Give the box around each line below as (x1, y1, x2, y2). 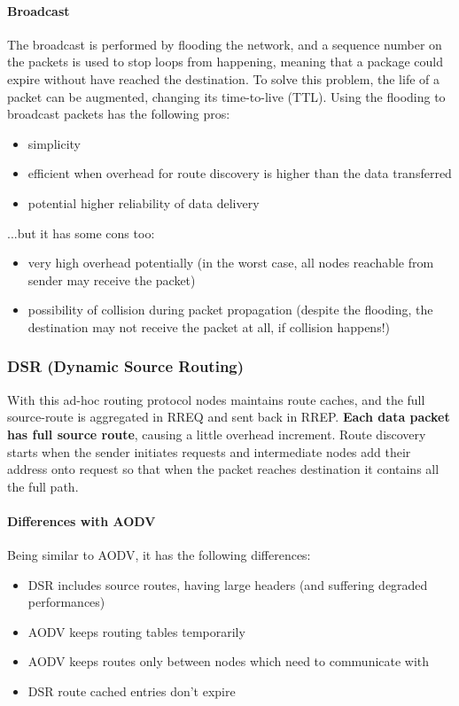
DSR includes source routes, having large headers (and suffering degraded (27, 575, 428, 594)
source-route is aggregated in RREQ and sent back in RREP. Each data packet (7, 407, 450, 426)
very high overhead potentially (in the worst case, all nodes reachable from (27, 253, 434, 272)
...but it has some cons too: (7, 223, 155, 242)
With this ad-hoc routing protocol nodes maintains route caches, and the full (7, 390, 425, 408)
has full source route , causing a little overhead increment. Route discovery (7, 424, 426, 443)
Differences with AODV (7, 511, 156, 530)
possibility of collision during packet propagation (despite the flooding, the (27, 300, 433, 319)
